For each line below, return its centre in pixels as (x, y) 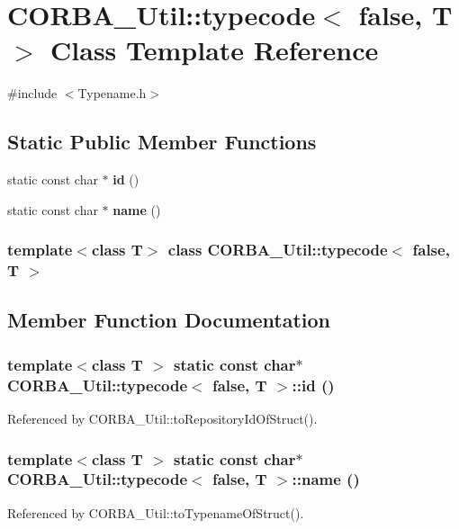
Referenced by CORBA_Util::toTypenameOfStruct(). (156, 512)
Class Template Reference (215, 50)
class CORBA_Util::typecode (278, 250)
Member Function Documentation (169, 320)
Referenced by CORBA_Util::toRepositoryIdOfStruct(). (162, 418)
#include (32, 93)
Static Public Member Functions (162, 142)
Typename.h (112, 93)
